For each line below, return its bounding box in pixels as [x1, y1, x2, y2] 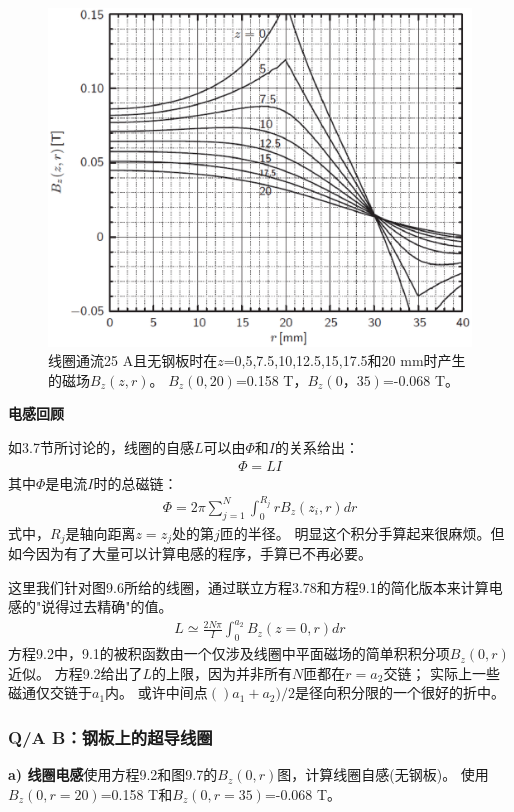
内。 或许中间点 [105, 682, 208, 703]
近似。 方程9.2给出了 [8, 662, 143, 683]
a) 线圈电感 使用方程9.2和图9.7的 [8, 764, 218, 785]
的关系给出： [274, 437, 359, 458]
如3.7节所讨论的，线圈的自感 [8, 437, 194, 458]
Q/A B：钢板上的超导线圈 [8, 724, 213, 749]
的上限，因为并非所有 [152, 662, 293, 683]
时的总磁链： [93, 472, 178, 493]
